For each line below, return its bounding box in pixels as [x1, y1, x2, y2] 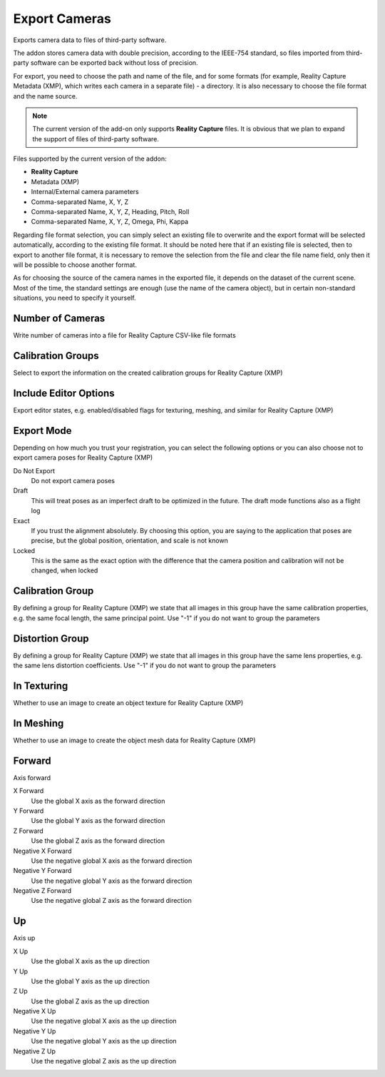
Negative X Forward [13, 846, 72, 855]
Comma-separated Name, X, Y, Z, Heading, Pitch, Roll [31, 208, 190, 216]
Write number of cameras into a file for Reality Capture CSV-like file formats [13, 331, 237, 340]
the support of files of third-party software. [32, 134, 160, 143]
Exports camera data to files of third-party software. [13, 36, 167, 44]
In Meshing [13, 717, 64, 729]
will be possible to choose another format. [13, 261, 137, 269]
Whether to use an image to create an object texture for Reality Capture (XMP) [13, 698, 244, 707]
